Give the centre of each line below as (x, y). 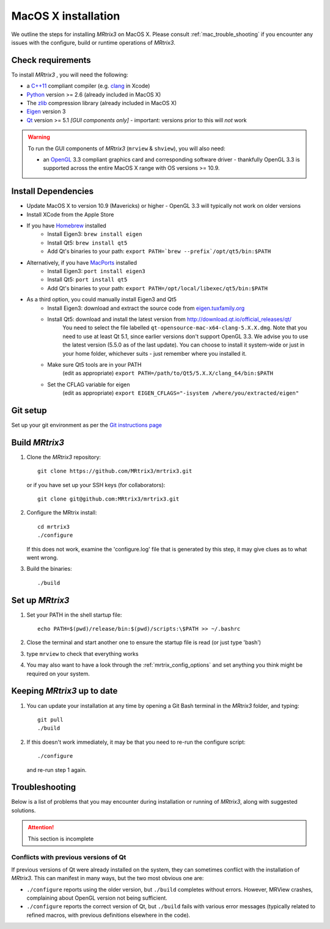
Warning (39, 137)
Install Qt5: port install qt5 (87, 280)
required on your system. (58, 674)
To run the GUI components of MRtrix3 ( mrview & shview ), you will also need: (127, 148)
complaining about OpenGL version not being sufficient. (97, 898)
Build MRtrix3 (38, 442)
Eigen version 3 (46, 112)
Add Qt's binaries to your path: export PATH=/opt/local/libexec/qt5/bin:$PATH (158, 288)
